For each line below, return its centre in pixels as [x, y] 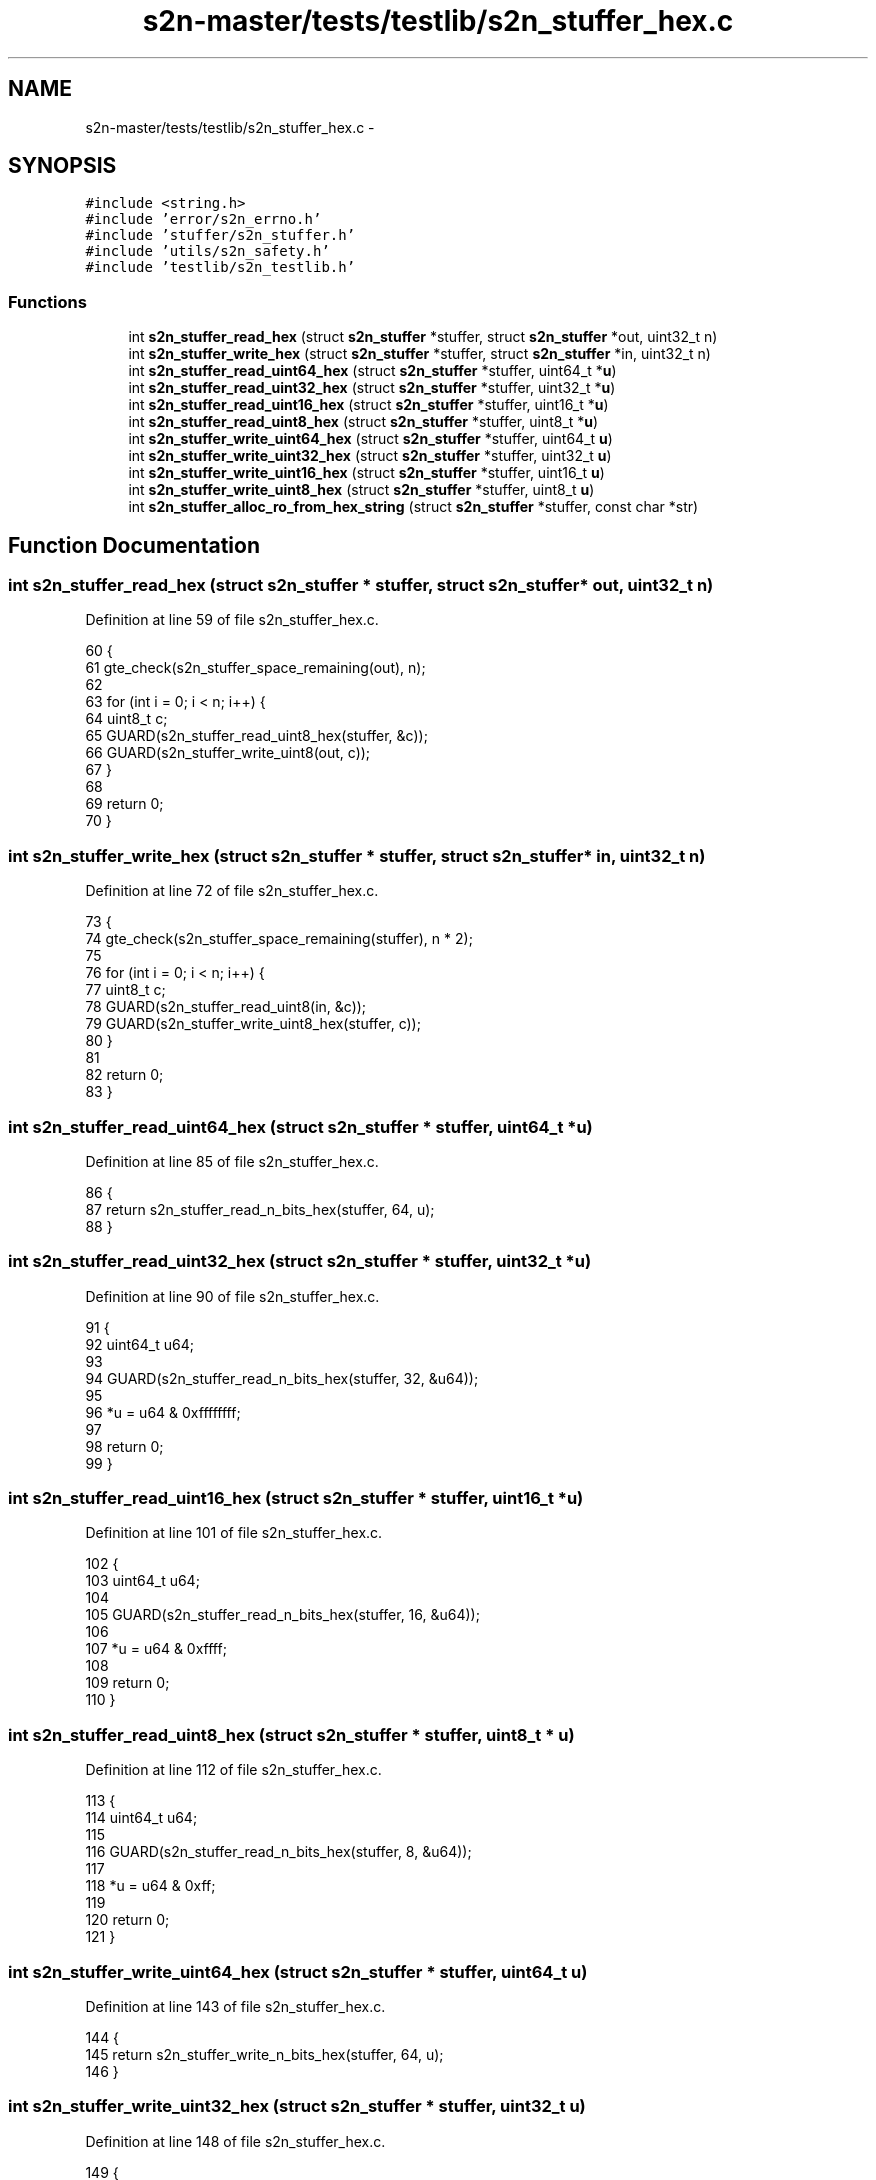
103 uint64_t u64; [142, 1581]
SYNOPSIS [62, 166]
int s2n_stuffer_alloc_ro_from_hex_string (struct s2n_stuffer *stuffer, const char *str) [413, 507]
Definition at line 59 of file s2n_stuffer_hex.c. [232, 620]
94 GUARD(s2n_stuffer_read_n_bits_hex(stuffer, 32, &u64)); [282, 1378]
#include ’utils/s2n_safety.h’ [207, 251]
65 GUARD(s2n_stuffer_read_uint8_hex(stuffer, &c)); [256, 736]
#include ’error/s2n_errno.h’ [203, 219]
